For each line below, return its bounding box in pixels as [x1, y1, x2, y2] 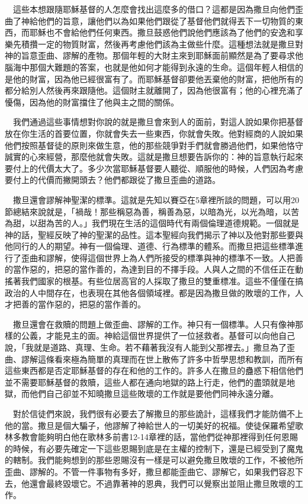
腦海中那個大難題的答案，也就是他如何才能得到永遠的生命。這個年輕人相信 [5, 60, 295, 73]
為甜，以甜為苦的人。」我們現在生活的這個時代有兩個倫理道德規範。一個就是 [5, 217, 299, 229]
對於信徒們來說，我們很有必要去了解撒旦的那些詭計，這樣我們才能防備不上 [12, 407, 303, 419]
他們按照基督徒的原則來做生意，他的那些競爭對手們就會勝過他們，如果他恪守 [5, 139, 303, 151]
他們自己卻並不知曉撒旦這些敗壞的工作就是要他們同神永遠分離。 [29, 387, 278, 400]
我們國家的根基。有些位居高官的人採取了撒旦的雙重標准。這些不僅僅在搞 [21, 275, 303, 287]
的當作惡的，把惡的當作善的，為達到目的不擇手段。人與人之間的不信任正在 [5, 263, 295, 275]
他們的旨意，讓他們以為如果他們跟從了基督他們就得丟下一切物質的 [37, 14, 295, 27]
